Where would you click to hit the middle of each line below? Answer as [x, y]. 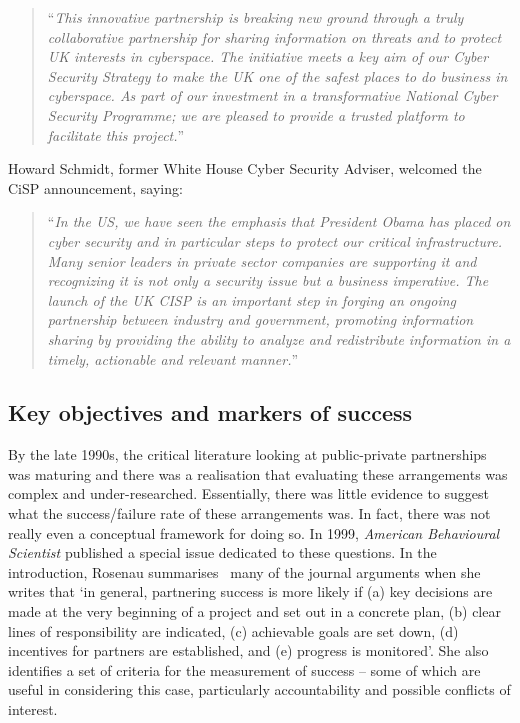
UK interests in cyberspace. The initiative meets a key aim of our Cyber [268, 56]
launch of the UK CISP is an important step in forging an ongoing [251, 299]
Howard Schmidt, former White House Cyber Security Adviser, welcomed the [245, 168]
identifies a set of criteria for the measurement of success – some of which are [244, 669]
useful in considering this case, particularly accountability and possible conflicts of [259, 689]
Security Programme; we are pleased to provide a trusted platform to [256, 114]
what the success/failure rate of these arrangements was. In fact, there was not [249, 513]
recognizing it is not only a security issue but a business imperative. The [268, 280]
